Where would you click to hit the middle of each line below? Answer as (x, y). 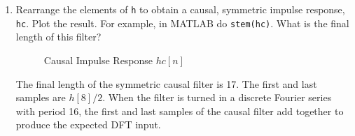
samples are (41, 97)
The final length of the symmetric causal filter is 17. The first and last (166, 83)
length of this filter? (58, 37)
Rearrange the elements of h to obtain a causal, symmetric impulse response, (180, 9)
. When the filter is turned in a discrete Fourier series (217, 97)
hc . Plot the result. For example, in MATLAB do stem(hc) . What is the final (182, 23)
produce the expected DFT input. (88, 124)
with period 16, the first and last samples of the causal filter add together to (180, 111)
